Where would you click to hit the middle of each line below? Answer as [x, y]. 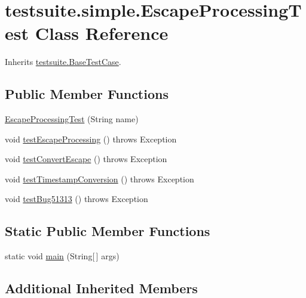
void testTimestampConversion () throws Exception [100, 179]
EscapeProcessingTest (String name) [72, 119]
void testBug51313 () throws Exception [76, 199]
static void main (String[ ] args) [62, 256]
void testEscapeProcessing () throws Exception [91, 139]
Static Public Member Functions [108, 231]
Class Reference [102, 33]
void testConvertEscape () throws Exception [86, 159]
